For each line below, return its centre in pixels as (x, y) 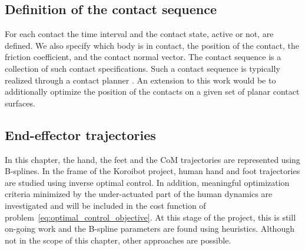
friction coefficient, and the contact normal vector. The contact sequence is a (143, 57)
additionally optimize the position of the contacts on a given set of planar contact (152, 91)
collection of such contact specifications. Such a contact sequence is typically (142, 68)
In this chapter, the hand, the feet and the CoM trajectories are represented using (152, 159)
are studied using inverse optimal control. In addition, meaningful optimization (147, 182)
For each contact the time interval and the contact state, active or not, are (139, 34)
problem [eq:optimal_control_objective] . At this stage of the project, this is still (150, 217)
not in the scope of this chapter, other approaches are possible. (118, 240)
